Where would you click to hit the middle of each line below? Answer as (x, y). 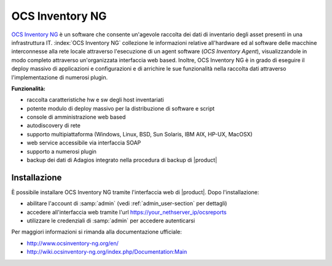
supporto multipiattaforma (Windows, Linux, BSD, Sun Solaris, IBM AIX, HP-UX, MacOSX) (140, 134)
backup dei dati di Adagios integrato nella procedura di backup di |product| (122, 160)
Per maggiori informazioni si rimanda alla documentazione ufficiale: (97, 232)
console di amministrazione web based (76, 117)
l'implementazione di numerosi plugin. (60, 77)
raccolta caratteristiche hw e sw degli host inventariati (95, 100)
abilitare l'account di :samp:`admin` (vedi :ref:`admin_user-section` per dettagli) (127, 203)
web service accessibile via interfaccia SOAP (84, 143)
